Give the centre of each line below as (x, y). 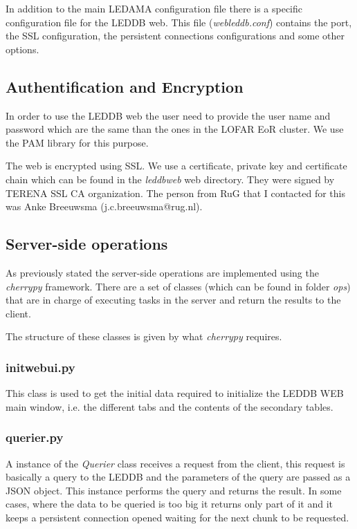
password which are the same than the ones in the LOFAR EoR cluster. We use (175, 129)
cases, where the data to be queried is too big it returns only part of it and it (170, 504)
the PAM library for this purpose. (77, 142)
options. (22, 49)
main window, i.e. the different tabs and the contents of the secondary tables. (170, 406)
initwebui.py (40, 367)
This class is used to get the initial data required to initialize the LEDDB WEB (175, 393)
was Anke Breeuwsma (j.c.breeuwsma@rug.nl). (104, 206)
